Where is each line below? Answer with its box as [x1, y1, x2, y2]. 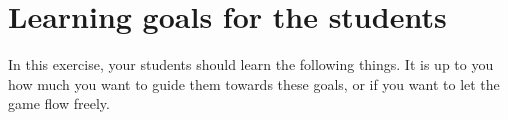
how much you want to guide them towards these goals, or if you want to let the [8, 73, 500, 94]
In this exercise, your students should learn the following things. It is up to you [8, 54, 494, 75]
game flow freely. [8, 93, 110, 114]
